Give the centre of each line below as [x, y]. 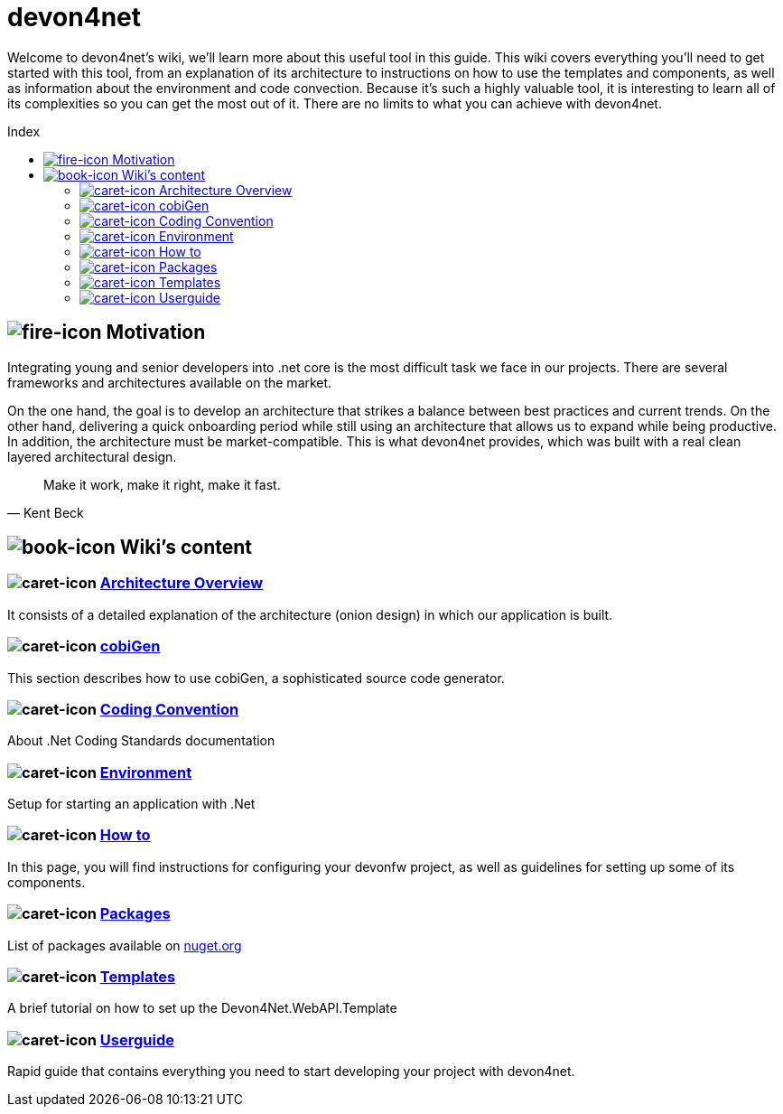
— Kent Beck [46, 512]
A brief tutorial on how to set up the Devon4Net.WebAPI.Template [202, 1008]
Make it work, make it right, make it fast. [162, 484]
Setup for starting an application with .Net [131, 804]
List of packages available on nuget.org [125, 945]
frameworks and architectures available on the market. [170, 382]
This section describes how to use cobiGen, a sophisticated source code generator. [256, 678]
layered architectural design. [92, 456]
